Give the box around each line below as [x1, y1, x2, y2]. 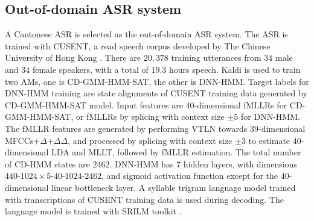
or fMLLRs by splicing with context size [75, 110, 225, 123]
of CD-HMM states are [5, 157, 90, 170]
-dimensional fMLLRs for [194, 98, 287, 111]
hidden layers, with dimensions [183, 157, 297, 170]
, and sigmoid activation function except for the [101, 169, 278, 182]
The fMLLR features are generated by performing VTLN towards [5, 122, 248, 134]
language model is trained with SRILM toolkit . [5, 205, 182, 217]
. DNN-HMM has [109, 157, 174, 170]
